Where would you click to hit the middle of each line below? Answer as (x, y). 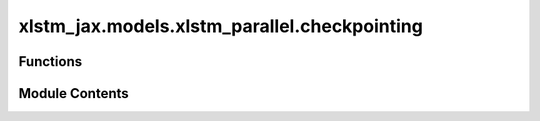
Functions (50, 61)
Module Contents (73, 93)
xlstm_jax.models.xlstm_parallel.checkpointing (221, 26)
